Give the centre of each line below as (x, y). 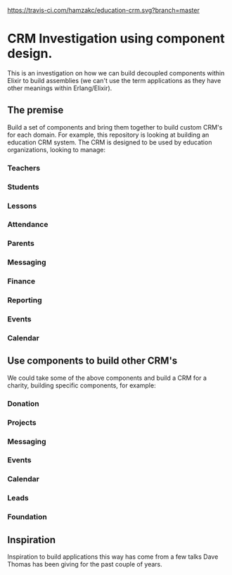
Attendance (28, 225)
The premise (36, 110)
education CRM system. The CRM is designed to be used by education (110, 142)
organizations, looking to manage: (56, 149)
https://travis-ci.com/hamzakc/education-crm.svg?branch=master (104, 10)
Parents (21, 244)
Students (24, 187)
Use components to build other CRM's (92, 361)
